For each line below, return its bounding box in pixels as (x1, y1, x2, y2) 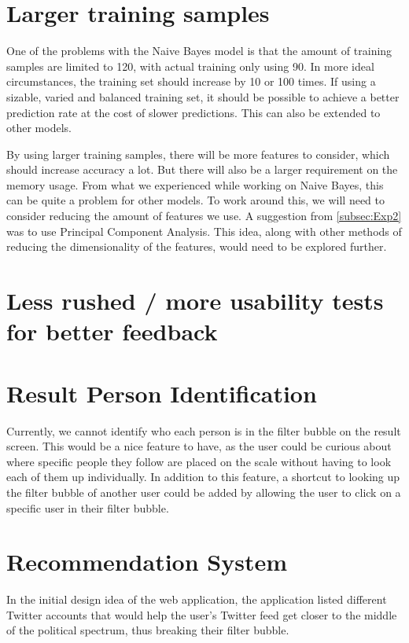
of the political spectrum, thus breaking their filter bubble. (6, 622, 289, 638)
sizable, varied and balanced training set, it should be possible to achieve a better (6, 88, 400, 105)
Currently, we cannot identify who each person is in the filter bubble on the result (6, 422, 401, 439)
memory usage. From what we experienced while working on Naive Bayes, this (6, 176, 384, 193)
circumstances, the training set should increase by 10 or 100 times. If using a (6, 73, 376, 90)
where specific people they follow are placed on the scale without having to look (6, 453, 392, 469)
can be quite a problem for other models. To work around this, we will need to (6, 192, 385, 208)
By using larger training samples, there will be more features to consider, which (6, 145, 390, 162)
